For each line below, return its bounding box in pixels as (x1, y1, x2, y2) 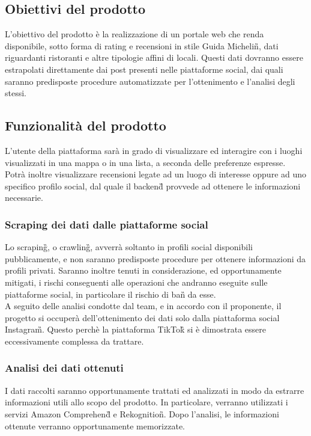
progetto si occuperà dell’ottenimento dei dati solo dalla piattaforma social (5, 311, 280, 324)
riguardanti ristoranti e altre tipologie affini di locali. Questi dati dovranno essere (5, 51, 303, 64)
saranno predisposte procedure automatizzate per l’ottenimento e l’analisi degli (5, 75, 295, 87)
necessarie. (5, 191, 43, 204)
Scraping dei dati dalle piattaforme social (5, 216, 208, 232)
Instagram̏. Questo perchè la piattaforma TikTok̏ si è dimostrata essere (5, 323, 267, 336)
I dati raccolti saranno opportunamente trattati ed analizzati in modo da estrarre (5, 384, 304, 396)
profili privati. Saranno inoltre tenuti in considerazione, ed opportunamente (5, 264, 282, 277)
